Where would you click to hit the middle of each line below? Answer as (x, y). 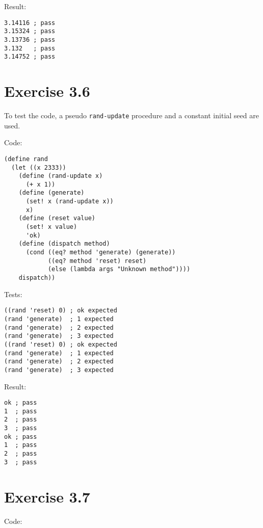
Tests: (13, 294)
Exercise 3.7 (47, 496)
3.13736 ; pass (30, 39)
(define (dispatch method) (64, 244)
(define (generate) (51, 193)
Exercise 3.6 (47, 91)
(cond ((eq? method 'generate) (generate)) (101, 253)
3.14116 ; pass (30, 23)
